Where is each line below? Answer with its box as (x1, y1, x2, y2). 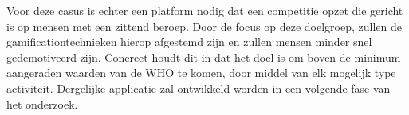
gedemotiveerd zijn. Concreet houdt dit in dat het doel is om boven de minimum (6, 48, 401, 65)
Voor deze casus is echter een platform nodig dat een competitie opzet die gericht (6, 2, 403, 18)
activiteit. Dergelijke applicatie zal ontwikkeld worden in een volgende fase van (6, 79, 391, 96)
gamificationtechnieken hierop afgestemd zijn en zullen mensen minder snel (6, 33, 372, 50)
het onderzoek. (6, 95, 78, 112)
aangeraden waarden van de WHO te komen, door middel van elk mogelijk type (6, 64, 396, 81)
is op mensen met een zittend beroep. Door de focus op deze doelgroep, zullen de (6, 17, 402, 34)
